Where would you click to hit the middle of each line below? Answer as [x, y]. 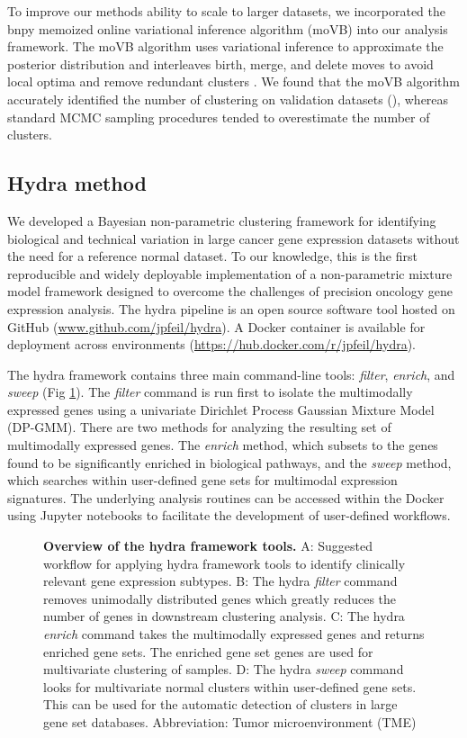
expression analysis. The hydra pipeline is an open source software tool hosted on [231, 308]
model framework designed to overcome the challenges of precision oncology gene [230, 291]
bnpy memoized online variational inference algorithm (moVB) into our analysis [228, 28]
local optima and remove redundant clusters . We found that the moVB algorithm [233, 81]
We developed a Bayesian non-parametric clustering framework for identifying [222, 220]
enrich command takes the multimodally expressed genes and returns [234, 634]
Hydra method [77, 183]
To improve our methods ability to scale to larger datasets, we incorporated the [227, 11]
